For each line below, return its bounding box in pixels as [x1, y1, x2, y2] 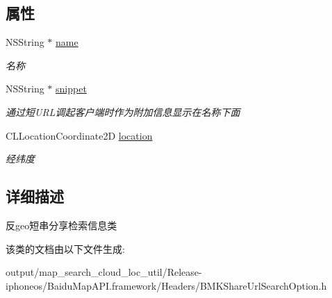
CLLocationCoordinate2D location [6, 128, 153, 142]
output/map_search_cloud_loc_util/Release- [6, 265, 202, 279]
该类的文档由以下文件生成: [6, 241, 125, 256]
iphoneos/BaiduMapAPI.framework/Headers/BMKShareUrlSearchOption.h [6, 278, 327, 292]
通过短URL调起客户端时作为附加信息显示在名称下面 [6, 104, 240, 119]
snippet [56, 81, 87, 96]
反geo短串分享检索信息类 [6, 217, 117, 232]
